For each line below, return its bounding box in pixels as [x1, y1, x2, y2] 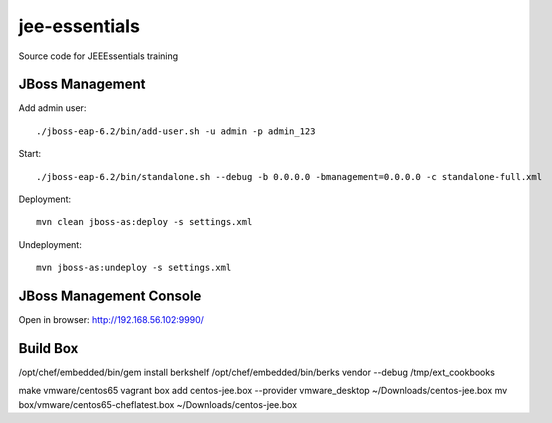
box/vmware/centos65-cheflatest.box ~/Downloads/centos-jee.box [18, 398, 298, 410]
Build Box [18, 340, 79, 357]
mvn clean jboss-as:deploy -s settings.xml [36, 216, 253, 228]
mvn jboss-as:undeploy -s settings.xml [36, 262, 232, 274]
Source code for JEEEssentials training [18, 50, 179, 62]
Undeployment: [18, 238, 82, 250]
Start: [18, 148, 42, 160]
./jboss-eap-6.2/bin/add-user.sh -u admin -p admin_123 [36, 125, 316, 137]
